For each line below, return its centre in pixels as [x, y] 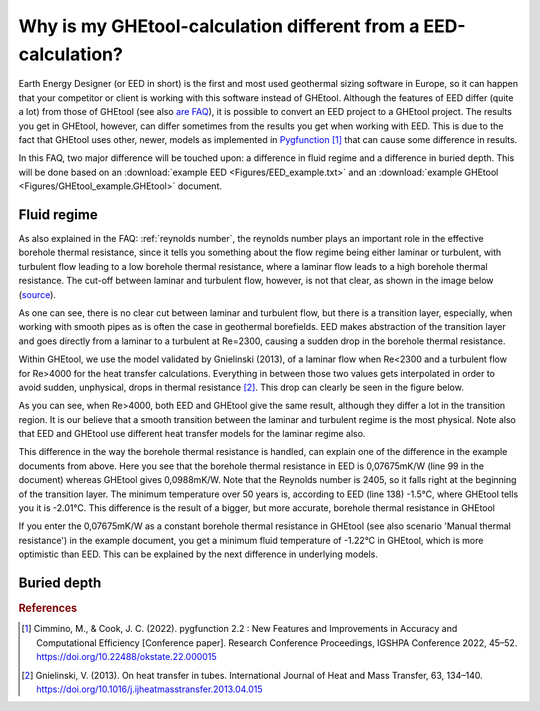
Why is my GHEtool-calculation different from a [219, 26]
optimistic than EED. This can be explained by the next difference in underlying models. [198, 554]
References [48, 608]
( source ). [37, 294]
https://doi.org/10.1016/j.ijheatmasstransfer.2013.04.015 [150, 689]
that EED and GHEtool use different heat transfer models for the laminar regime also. [192, 434]
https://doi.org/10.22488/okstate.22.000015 [126, 657]
